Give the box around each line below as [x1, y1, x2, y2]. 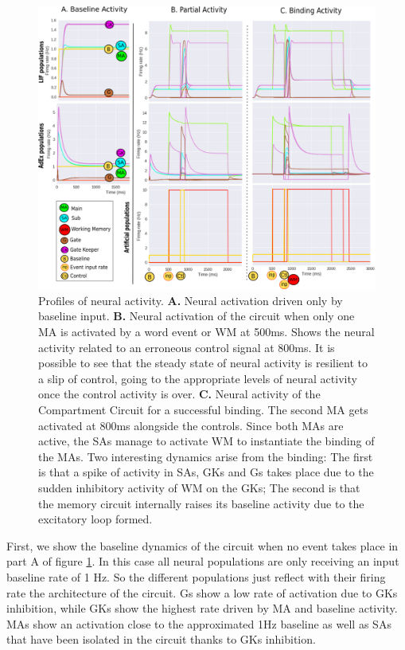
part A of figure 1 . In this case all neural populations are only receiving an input [6, 553, 399, 570]
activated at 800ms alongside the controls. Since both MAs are [38, 417, 344, 433]
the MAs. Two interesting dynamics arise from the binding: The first [38, 448, 373, 464]
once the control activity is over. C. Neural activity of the [38, 386, 321, 402]
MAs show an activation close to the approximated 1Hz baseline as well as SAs [6, 615, 391, 632]
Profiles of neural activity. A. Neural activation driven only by [38, 292, 343, 308]
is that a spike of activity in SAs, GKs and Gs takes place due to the [38, 464, 374, 480]
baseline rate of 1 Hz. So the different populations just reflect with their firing [6, 568, 386, 585]
